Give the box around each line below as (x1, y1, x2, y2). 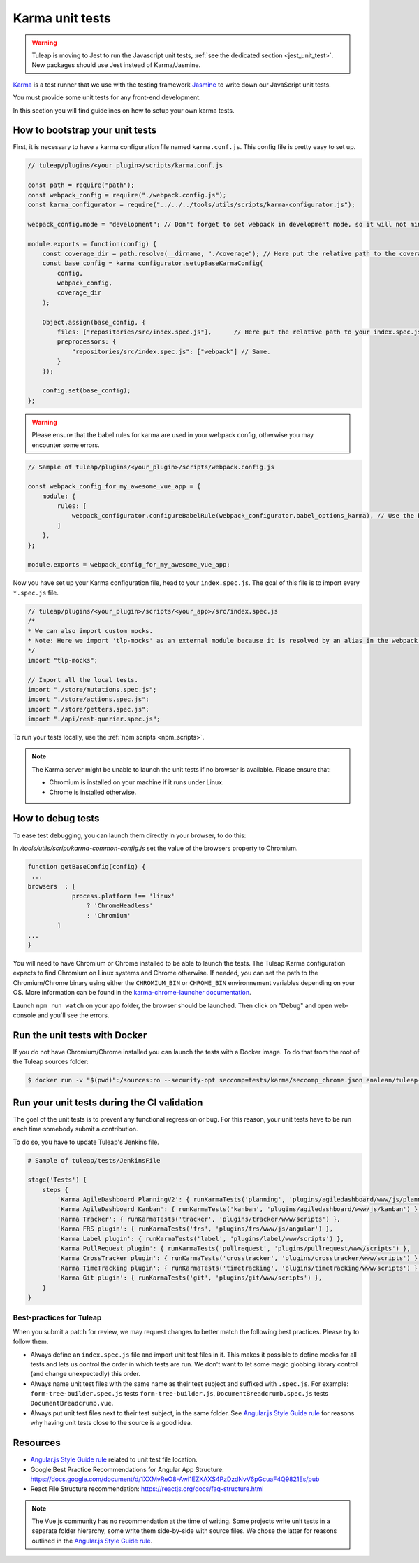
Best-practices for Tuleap (13, 1313, 102, 1322)
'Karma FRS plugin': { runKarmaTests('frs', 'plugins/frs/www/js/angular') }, (57, 1225, 334, 1233)
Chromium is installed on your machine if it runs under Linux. (49, 778, 224, 786)
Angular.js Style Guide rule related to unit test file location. (30, 1455, 198, 1464)
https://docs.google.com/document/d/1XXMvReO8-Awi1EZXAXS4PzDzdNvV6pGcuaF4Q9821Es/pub (30, 1475, 320, 1483)
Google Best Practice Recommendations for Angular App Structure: (30, 1465, 224, 1473)
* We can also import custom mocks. (27, 627, 154, 635)
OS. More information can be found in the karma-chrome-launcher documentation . (13, 989, 251, 997)
